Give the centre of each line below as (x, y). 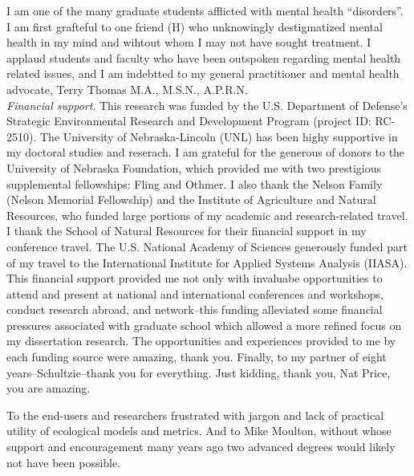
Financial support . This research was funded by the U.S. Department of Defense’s (207, 105)
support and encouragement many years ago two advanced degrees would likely (201, 447)
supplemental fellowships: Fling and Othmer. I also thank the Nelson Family (195, 183)
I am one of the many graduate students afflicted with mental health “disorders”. (205, 10)
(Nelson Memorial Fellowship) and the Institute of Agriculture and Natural (191, 199)
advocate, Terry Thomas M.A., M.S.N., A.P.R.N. (127, 89)
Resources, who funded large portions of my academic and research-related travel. (207, 215)
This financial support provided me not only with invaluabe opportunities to (195, 278)
